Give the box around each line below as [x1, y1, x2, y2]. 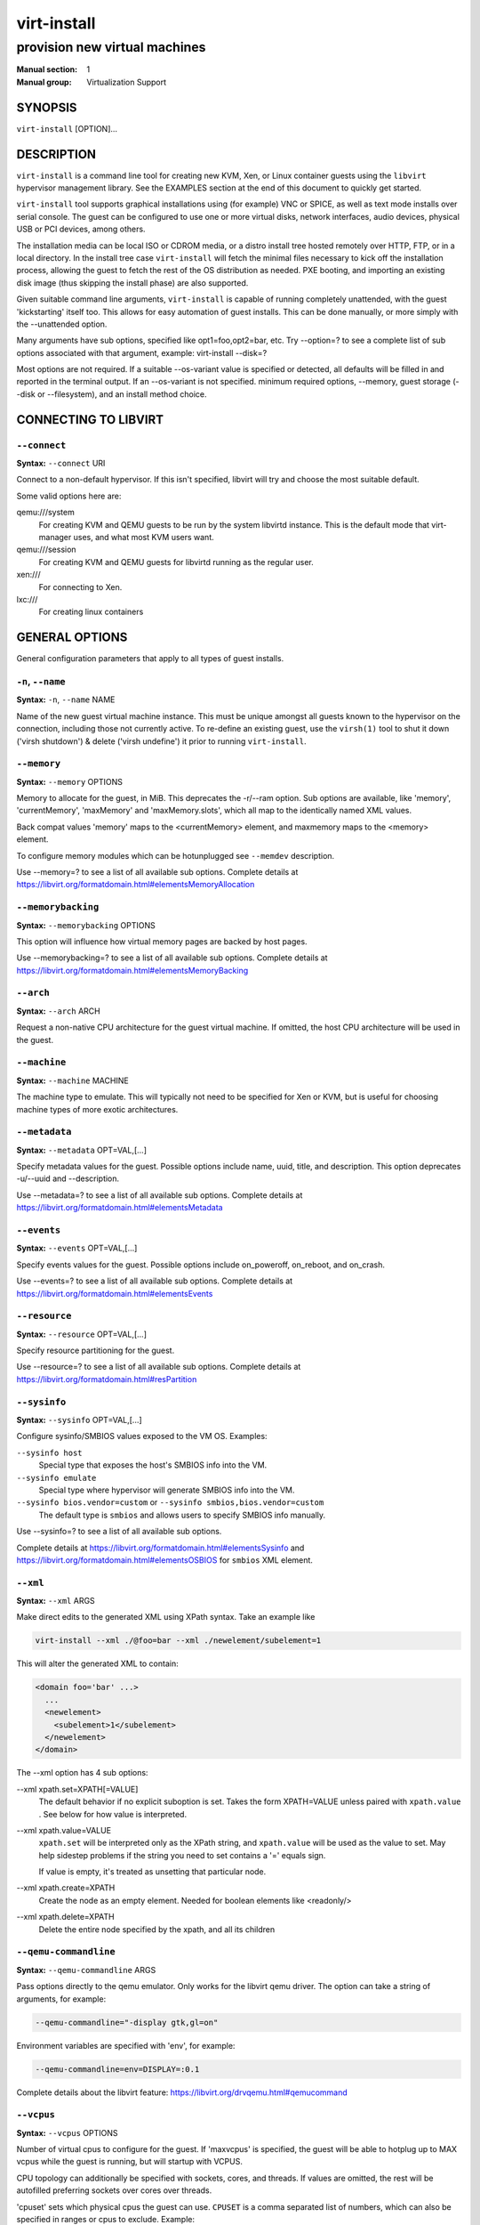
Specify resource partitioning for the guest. [16, 1345, 175, 1356]
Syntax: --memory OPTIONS [16, 776, 124, 787]
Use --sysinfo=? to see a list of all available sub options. [16, 1526, 222, 1537]
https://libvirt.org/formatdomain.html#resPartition [16, 1373, 197, 1384]
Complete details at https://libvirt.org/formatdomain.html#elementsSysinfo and [16, 1542, 305, 1553]
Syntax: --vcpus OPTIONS [16, 2127, 119, 2138]
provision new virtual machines [16, 39, 206, 55]
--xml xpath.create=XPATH [16, 1882, 116, 1893]
